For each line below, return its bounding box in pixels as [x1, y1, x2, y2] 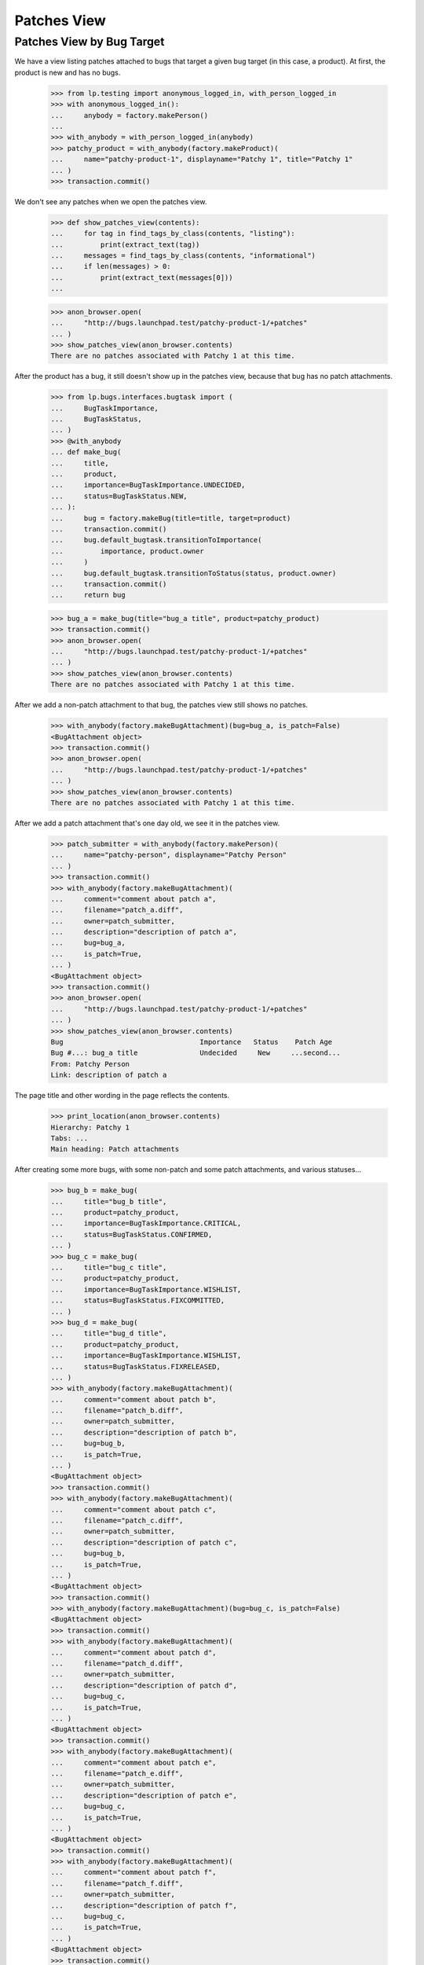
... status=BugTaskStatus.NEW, [50, 491, 188, 501]
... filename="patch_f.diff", [50, 1879, 184, 1888]
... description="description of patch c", [50, 1537, 237, 1547]
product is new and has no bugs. [14, 68, 121, 77]
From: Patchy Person [50, 1060, 130, 1068]
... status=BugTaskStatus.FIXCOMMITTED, [50, 1296, 225, 1305]
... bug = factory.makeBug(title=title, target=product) [50, 513, 291, 523]
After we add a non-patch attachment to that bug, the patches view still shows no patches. [14, 700, 309, 710]
